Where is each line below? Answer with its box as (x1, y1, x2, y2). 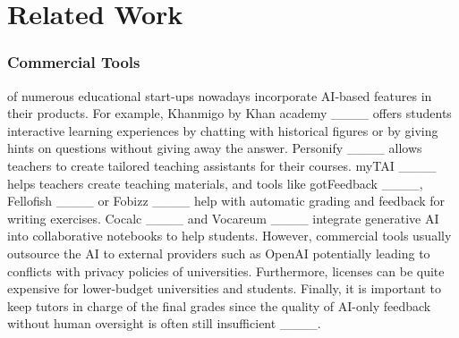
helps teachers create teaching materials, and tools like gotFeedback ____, (7, 173, 423, 192)
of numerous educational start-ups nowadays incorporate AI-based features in (7, 86, 432, 105)
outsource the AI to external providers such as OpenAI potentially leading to (7, 243, 430, 262)
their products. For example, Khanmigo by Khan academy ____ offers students (7, 104, 452, 123)
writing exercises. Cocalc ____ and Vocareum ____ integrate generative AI (7, 208, 439, 227)
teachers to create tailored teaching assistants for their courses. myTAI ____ (7, 156, 437, 174)
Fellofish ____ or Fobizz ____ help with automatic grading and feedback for (7, 191, 446, 210)
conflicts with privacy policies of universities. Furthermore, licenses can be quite (7, 261, 445, 280)
